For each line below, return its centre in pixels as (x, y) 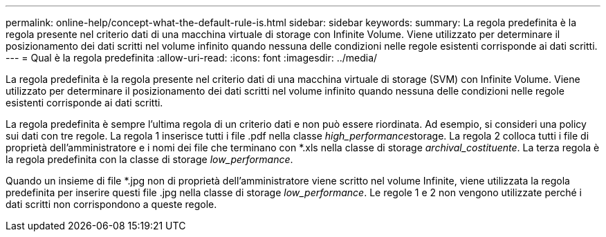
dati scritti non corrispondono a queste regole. (111, 204)
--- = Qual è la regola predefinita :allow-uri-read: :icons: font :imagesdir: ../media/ (192, 58)
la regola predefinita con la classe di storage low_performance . (149, 159)
